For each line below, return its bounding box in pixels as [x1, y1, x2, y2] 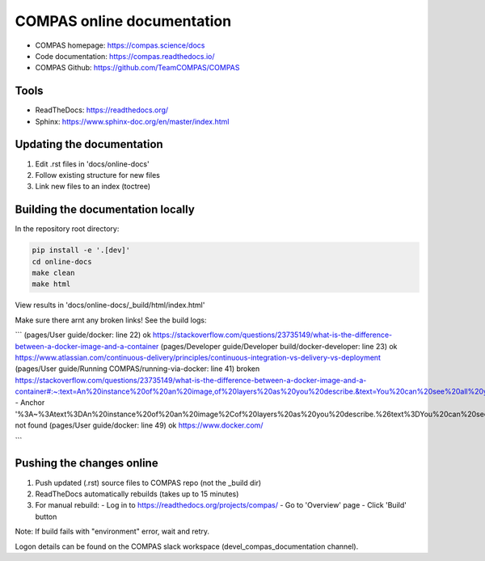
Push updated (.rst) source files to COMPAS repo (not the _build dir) [35, 478, 262, 487]
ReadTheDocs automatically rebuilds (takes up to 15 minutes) [35, 489, 239, 499]
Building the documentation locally [15, 203, 196, 217]
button [35, 512, 57, 521]
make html [32, 280, 71, 289]
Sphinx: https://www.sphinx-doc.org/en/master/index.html [35, 116, 230, 126]
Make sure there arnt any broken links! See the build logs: [15, 315, 207, 325]
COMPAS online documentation [15, 12, 232, 30]
